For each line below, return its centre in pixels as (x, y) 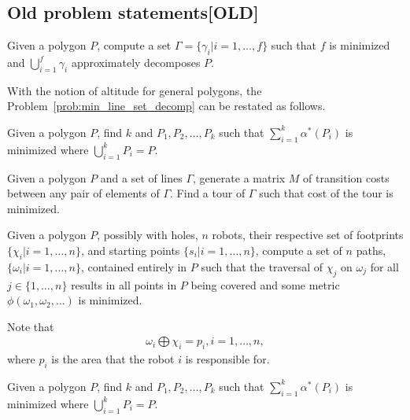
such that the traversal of (262, 266)
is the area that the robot (113, 359)
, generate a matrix (239, 177)
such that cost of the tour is (326, 193)
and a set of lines (141, 177)
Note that (31, 326)
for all (384, 266)
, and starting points (130, 250)
